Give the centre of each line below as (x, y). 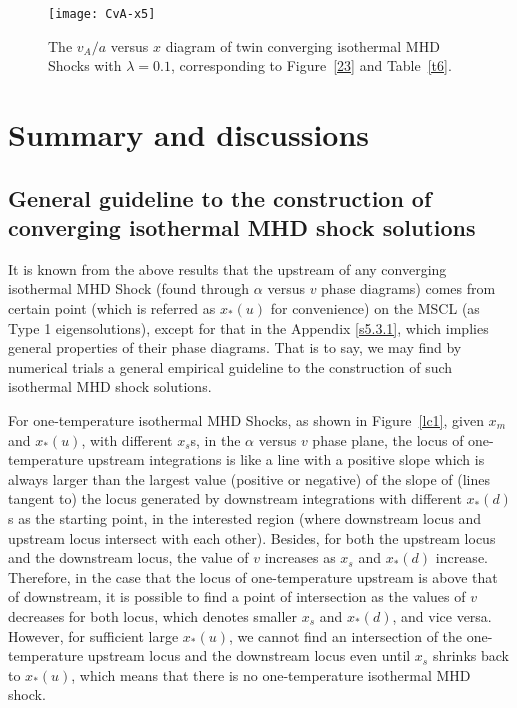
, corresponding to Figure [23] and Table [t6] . (311, 65)
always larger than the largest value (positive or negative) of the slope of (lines (249, 478)
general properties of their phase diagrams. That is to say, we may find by (235, 347)
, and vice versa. (442, 615)
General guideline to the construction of (220, 197)
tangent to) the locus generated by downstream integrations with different (235, 498)
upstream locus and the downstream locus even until (249, 655)
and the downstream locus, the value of (128, 557)
